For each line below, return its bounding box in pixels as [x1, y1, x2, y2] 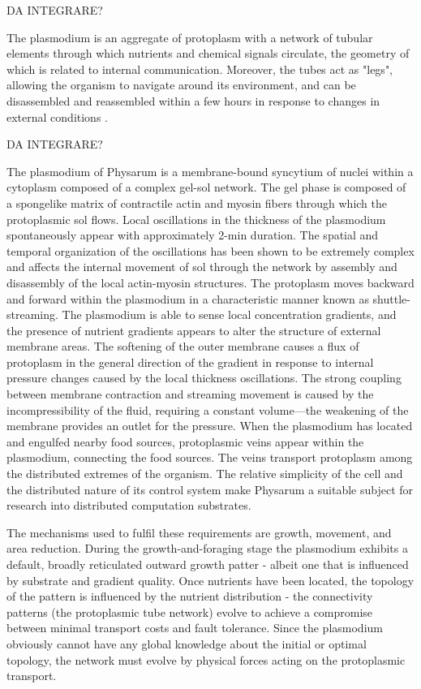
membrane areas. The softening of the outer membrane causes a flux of [6, 338, 359, 355]
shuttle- [372, 290, 410, 307]
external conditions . [6, 108, 108, 125]
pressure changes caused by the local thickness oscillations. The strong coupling [6, 369, 402, 386]
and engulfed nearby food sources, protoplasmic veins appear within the [6, 433, 364, 450]
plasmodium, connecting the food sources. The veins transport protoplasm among [6, 449, 413, 466]
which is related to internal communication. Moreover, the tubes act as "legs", [6, 60, 393, 77]
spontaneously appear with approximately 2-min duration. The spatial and [6, 226, 379, 243]
